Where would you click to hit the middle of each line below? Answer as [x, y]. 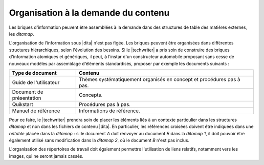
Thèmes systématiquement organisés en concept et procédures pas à [160, 79]
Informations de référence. [110, 111]
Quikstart [23, 104]
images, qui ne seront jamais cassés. [46, 156]
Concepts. [91, 95]
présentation [27, 98]
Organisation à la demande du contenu [89, 13]
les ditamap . [22, 34]
